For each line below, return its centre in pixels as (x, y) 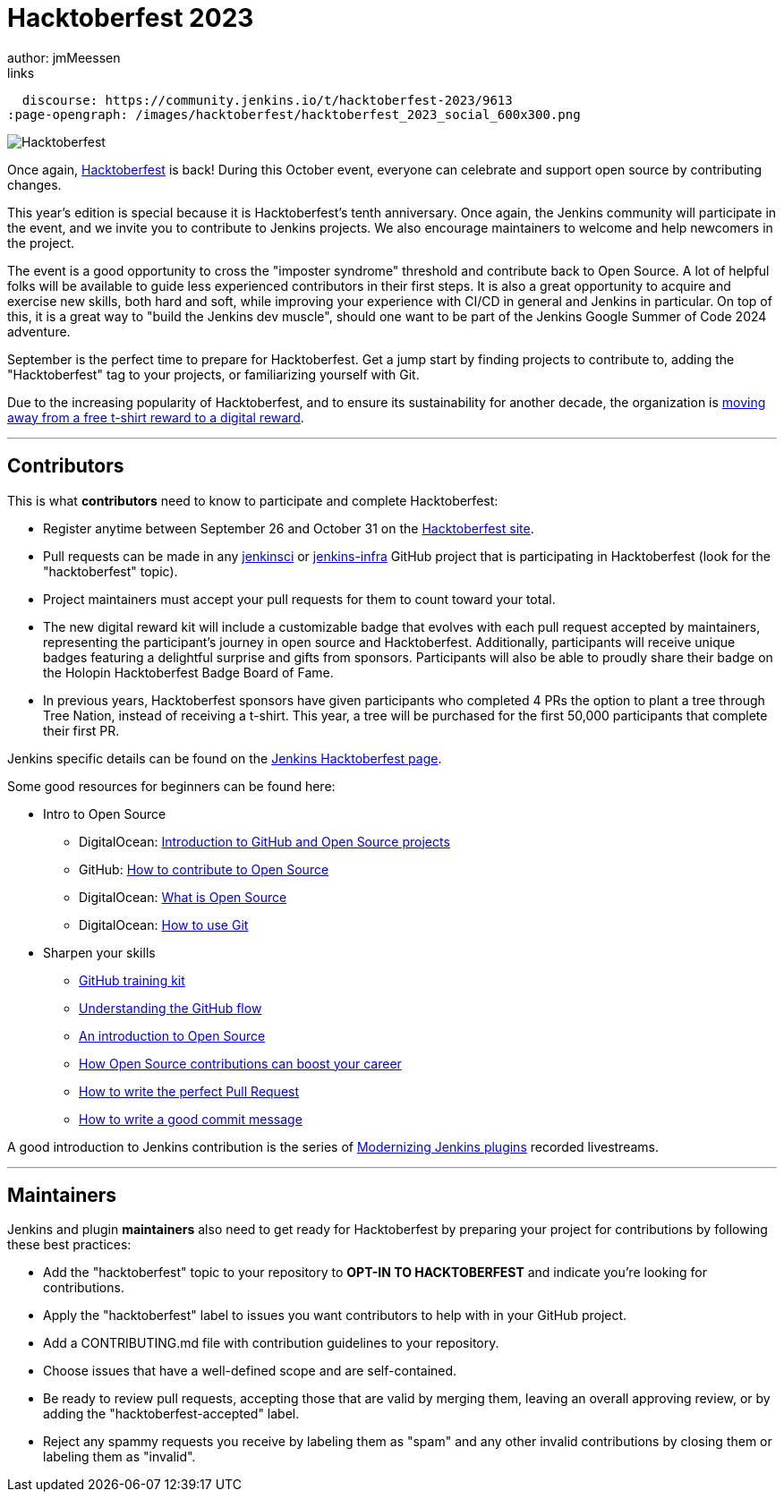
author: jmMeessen (64, 57)
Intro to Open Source (105, 813)
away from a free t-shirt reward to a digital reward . (156, 417)
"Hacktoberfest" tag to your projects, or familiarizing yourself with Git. (213, 374)
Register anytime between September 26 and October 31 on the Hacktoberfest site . (289, 528)
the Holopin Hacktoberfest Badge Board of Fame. (188, 672)
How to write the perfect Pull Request (189, 1091)
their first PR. (81, 730)
